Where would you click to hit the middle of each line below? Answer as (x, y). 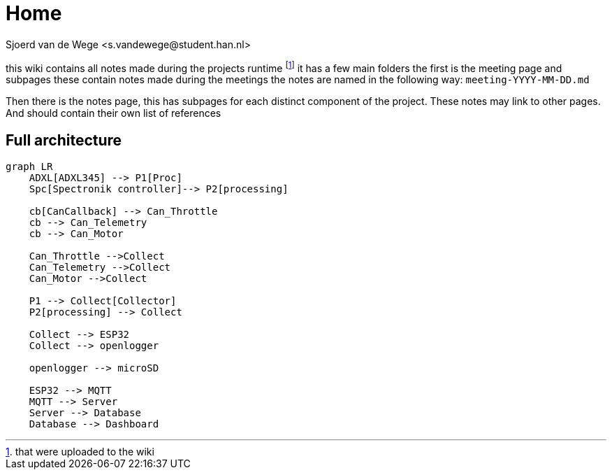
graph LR (29, 167)
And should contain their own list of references (114, 113)
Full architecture (64, 140)
